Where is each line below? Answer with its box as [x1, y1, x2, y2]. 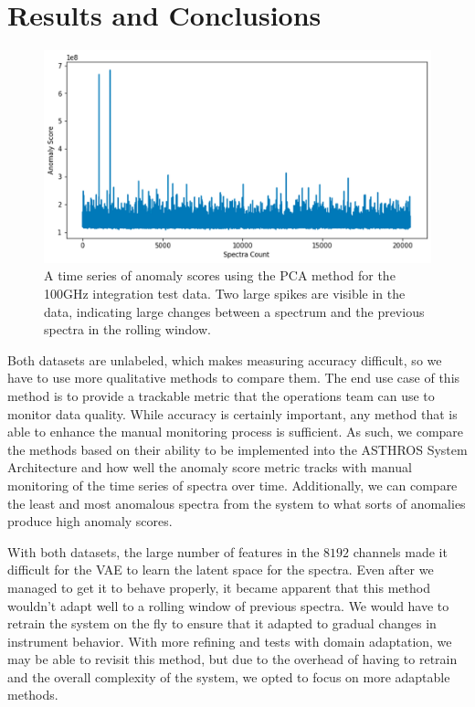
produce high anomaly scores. [7, 512, 173, 531]
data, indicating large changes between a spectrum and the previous [44, 301, 425, 321]
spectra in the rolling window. [44, 320, 211, 339]
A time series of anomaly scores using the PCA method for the [44, 266, 396, 285]
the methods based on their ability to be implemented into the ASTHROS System [7, 439, 468, 459]
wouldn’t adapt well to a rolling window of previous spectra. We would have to [7, 596, 449, 615]
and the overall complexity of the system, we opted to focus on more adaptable [7, 667, 450, 686]
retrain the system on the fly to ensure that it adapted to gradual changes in [7, 614, 437, 633]
